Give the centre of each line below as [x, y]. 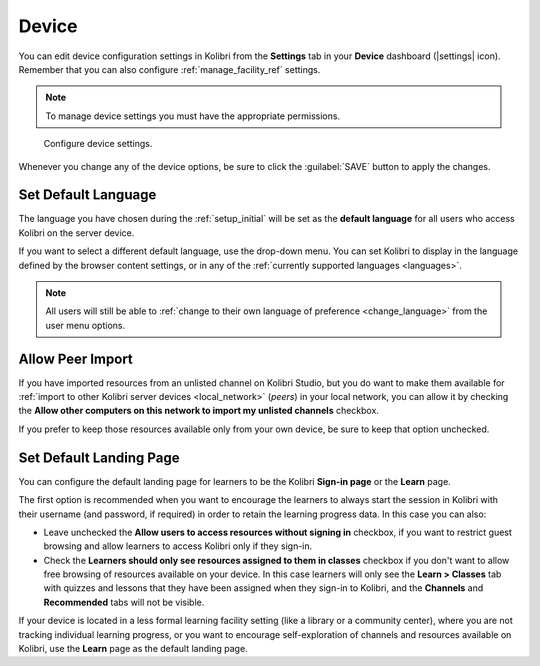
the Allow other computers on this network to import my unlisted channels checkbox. [199, 411]
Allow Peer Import [76, 358]
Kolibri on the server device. [76, 232]
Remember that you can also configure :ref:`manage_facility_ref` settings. [169, 69]
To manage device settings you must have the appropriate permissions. [192, 116]
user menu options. [85, 325]
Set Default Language [87, 195]
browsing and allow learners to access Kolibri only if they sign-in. [178, 546]
